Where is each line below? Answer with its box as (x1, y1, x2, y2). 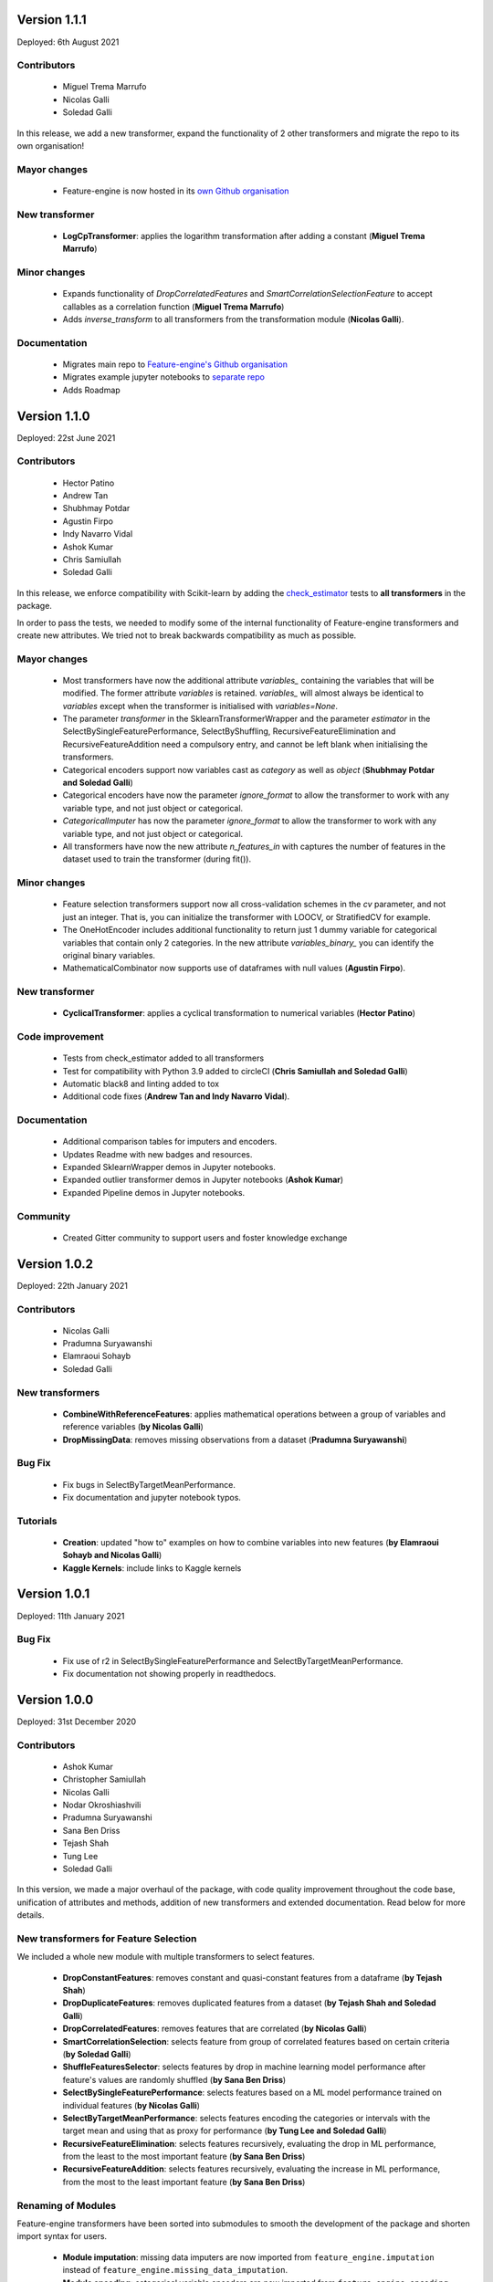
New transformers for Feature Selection (16, 1931, 197, 1944)
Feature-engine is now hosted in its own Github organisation (62, 185, 289, 196)
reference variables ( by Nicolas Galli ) (62, 1421, 205, 1432)
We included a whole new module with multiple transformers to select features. (16, 1952, 315, 1963)
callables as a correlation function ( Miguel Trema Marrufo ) (62, 301, 285, 312)
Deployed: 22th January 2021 (16, 1280, 128, 1291)
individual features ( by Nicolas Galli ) (62, 2099, 201, 2110)
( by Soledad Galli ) (62, 2048, 131, 2059)
